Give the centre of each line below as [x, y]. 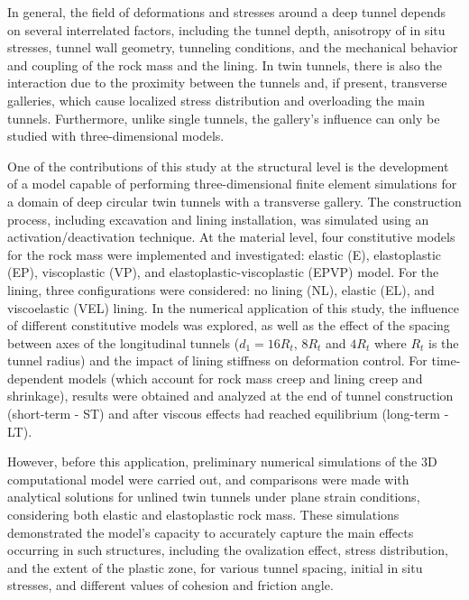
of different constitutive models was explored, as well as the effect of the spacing [229, 325]
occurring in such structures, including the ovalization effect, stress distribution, [228, 550]
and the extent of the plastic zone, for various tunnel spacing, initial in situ [215, 567]
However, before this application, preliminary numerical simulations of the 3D [222, 462]
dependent [36, 378]
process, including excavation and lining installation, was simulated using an [218, 219]
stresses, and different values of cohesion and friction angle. [170, 585]
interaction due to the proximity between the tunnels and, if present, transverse [227, 83]
